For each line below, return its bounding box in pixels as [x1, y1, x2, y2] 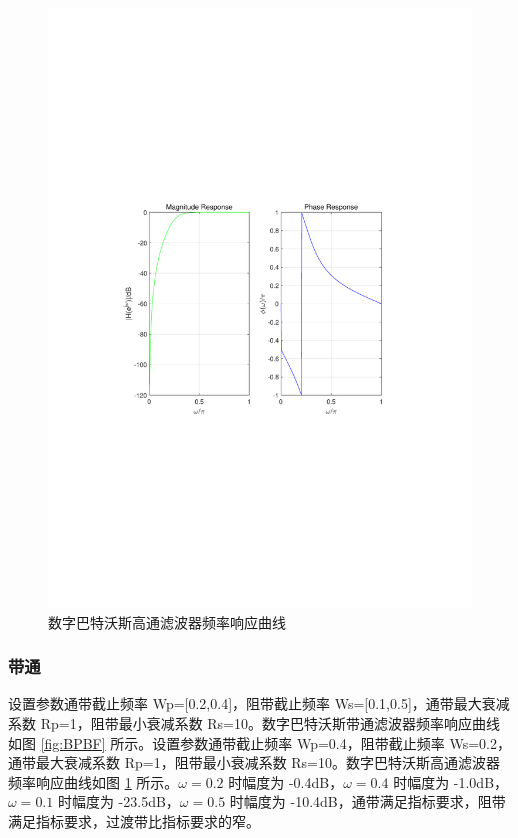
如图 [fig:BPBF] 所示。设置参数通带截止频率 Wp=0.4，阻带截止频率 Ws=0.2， [8, 732, 511, 753]
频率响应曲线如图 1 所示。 [8, 771, 179, 792]
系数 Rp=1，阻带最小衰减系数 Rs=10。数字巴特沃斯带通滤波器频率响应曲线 [8, 712, 501, 733]
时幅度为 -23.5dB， [57, 791, 180, 812]
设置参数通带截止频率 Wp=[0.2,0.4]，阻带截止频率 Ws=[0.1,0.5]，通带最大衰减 [8, 693, 510, 714]
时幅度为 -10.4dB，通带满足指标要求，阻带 [229, 791, 506, 812]
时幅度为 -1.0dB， [393, 771, 509, 792]
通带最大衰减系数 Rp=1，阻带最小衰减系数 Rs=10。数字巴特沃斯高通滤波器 [8, 752, 501, 773]
